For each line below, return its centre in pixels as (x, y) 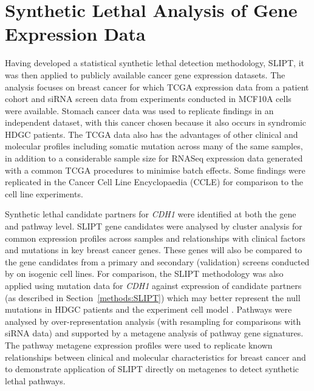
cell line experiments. (44, 193)
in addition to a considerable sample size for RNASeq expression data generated (154, 158)
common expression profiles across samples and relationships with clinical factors (155, 238)
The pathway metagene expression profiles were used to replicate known (139, 345)
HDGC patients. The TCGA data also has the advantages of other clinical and (152, 134)
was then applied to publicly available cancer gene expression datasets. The (145, 74)
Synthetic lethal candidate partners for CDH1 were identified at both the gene (151, 214)
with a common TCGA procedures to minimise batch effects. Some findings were (155, 170)
